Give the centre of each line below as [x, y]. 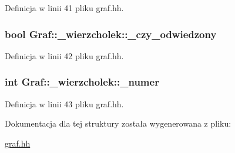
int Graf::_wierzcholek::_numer [82, 82]
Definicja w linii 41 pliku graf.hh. [64, 8]
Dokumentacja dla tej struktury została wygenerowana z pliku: [118, 123]
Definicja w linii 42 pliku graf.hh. [64, 55]
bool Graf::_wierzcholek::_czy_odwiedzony [111, 34]
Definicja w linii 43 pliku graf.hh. [64, 103]
